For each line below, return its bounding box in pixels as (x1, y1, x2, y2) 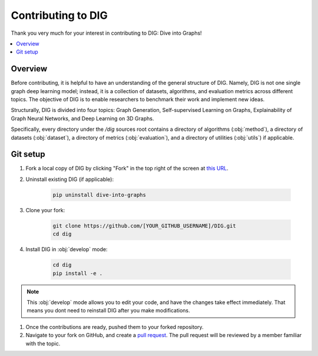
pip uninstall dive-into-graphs (52, 192, 147, 198)
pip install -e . (52, 270, 103, 276)
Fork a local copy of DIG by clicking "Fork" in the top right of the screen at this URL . (25, 165, 229, 172)
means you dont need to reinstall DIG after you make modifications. (26, 307, 191, 314)
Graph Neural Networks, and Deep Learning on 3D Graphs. (11, 115, 154, 122)
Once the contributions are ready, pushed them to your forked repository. (25, 323, 204, 330)
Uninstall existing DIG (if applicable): (25, 176, 114, 183)
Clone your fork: (25, 206, 65, 213)
